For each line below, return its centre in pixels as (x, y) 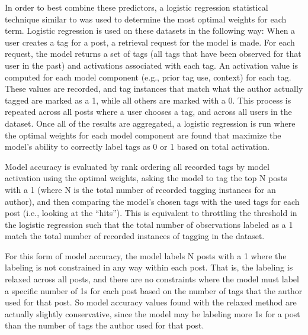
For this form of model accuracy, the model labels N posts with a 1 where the (146, 255)
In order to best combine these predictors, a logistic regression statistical (137, 7)
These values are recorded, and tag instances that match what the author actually (154, 88)
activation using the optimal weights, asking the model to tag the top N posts (146, 178)
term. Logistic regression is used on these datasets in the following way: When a (150, 30)
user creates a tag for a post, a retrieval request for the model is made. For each (150, 42)
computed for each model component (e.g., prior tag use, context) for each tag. (148, 77)
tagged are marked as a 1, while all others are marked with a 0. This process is (148, 100)
